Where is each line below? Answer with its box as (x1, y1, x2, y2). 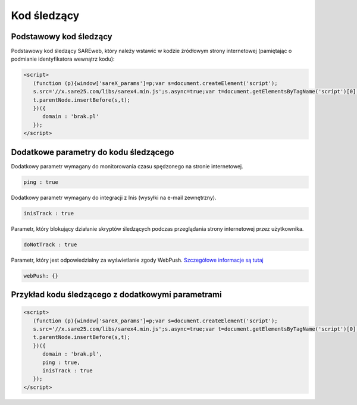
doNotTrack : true (23, 241, 77, 248)
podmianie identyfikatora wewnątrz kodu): (11, 55, 115, 62)
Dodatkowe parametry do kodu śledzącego (11, 147, 174, 157)
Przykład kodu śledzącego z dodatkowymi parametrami (11, 289, 223, 300)
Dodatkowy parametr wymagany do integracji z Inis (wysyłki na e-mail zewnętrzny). (11, 194, 217, 201)
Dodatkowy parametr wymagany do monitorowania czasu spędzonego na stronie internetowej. (11, 162, 243, 169)
